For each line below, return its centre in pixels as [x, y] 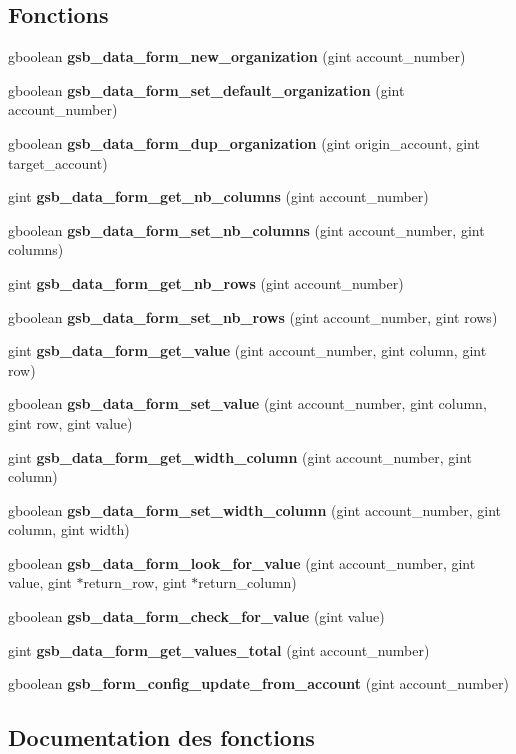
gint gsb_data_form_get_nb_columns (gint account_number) [218, 196]
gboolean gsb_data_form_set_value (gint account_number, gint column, [247, 403]
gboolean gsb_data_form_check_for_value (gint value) [196, 616]
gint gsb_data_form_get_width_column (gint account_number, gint [240, 456]
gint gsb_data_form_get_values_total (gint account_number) [219, 649]
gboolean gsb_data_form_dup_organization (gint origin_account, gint [244, 142]
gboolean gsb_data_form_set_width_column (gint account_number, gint [255, 509]
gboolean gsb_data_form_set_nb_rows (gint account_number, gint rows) [253, 316]
